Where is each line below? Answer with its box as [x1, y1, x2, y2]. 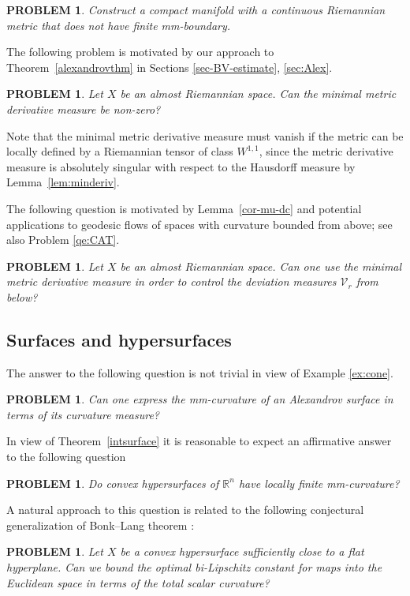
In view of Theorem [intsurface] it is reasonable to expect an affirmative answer [6, 433, 392, 449]
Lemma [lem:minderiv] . [6, 174, 120, 190]
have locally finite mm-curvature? [238, 474, 400, 491]
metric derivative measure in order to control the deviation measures [6, 273, 337, 290]
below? [6, 288, 38, 305]
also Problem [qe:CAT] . [6, 231, 120, 248]
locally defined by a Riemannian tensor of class [6, 143, 233, 159]
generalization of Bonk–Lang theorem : [6, 516, 195, 533]
